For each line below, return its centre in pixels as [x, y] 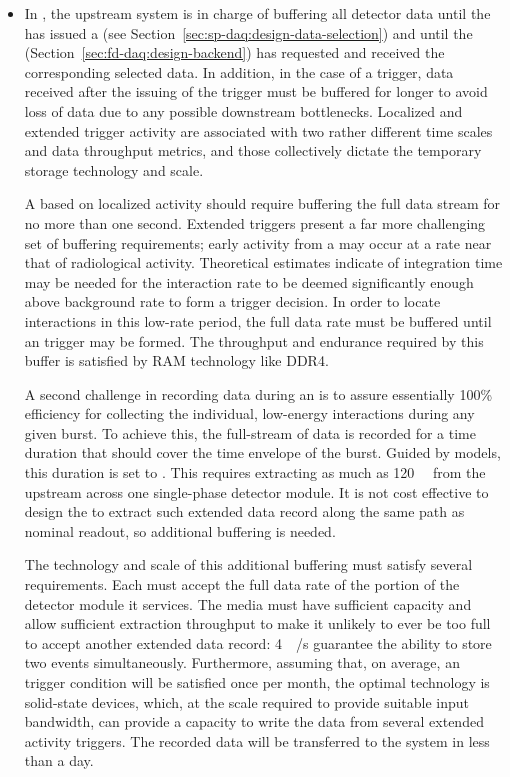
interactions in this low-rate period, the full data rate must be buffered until [258, 320]
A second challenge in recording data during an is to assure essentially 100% [258, 393]
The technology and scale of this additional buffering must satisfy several [248, 564]
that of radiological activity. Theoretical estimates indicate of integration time [263, 262]
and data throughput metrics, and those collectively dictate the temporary [253, 150]
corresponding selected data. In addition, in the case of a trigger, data [239, 71]
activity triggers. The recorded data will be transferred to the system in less [257, 740]
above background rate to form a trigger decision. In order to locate [232, 301]
